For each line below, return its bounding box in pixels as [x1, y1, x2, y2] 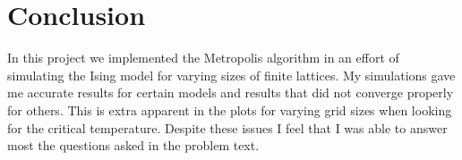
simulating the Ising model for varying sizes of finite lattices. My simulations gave [7, 65, 456, 84]
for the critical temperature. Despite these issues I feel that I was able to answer [7, 118, 448, 137]
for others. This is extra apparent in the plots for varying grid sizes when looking [7, 100, 452, 119]
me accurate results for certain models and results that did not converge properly [7, 83, 454, 102]
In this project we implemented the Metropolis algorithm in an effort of [7, 48, 399, 67]
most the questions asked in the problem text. [7, 136, 260, 155]
